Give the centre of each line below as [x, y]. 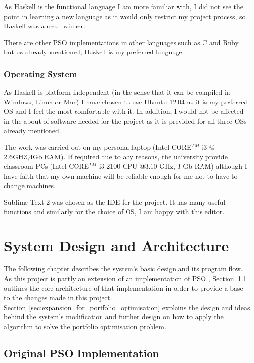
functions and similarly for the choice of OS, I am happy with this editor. [114, 211]
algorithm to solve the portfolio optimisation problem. [85, 326]
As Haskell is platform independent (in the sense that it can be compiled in [117, 92]
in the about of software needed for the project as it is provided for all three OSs [125, 120]
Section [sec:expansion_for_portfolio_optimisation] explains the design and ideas [127, 307]
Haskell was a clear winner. [45, 26]
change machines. [30, 185]
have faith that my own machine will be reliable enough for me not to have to [121, 175]
